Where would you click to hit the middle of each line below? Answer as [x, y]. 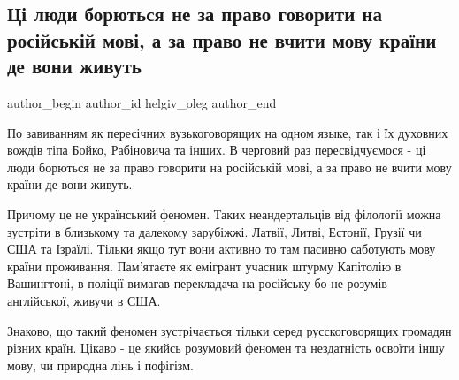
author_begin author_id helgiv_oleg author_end [142, 102]
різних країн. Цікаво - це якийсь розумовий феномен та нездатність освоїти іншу [226, 348]
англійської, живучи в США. [84, 300]
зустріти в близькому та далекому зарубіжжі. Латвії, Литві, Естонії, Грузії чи [214, 231]
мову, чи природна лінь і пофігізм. [100, 365]
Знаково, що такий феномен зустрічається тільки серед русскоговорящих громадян [229, 330]
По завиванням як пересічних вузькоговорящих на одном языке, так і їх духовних [228, 132]
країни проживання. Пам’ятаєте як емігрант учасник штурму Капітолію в [204, 266]
